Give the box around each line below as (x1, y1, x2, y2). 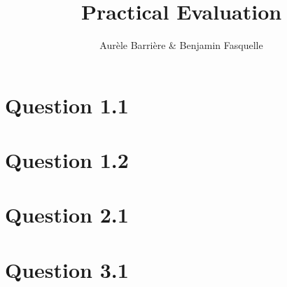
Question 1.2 (5, 146, 129, 174)
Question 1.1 (5, 90, 129, 119)
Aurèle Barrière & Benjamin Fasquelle (99, 38, 263, 52)
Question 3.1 (5, 255, 129, 283)
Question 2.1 (5, 200, 129, 229)
